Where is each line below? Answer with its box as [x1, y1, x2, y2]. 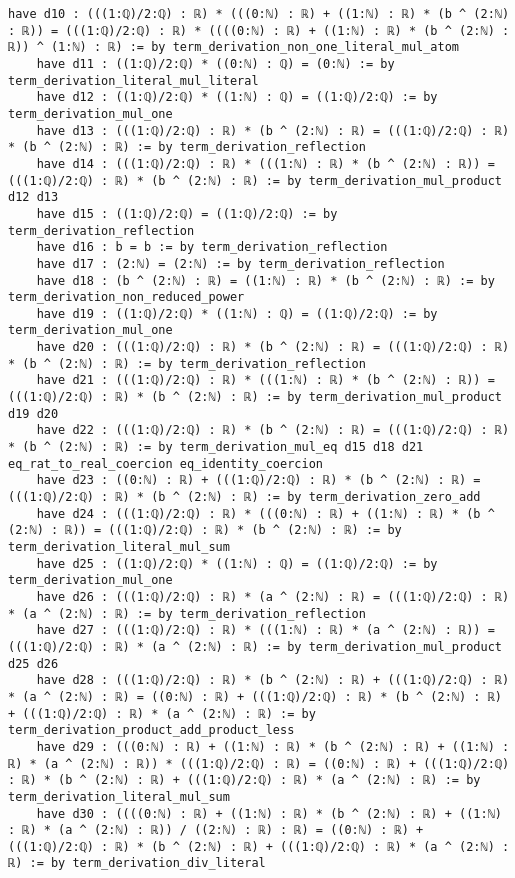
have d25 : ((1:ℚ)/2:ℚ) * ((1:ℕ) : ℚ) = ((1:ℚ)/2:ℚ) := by [36, 556, 438, 571]
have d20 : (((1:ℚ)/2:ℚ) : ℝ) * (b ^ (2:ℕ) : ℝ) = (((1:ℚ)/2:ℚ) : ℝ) [36, 340, 510, 355]
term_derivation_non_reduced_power [8, 290, 245, 305]
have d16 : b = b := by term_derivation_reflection [36, 240, 388, 255]
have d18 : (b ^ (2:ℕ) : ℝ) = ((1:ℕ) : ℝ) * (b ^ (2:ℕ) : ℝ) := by [36, 273, 495, 288]
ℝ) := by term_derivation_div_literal [8, 856, 266, 871]
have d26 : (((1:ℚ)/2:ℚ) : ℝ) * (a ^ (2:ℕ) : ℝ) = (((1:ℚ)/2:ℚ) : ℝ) [36, 589, 510, 604]
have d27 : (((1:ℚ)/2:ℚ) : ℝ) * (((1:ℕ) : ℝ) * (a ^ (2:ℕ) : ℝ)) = [36, 623, 495, 638]
